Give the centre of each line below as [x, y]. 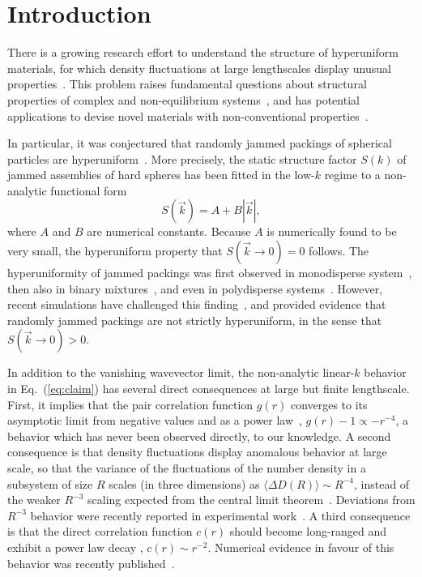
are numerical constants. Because [169, 231]
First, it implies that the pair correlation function [130, 404]
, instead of [382, 483]
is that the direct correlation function [100, 531]
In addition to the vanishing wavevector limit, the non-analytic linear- [181, 372]
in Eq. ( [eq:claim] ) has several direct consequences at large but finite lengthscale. [209, 389]
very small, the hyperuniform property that [115, 251]
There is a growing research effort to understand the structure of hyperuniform [203, 52]
